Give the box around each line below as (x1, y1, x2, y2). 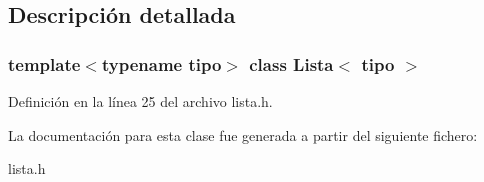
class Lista (249, 51, 334, 76)
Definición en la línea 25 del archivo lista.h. (8, 91, 273, 111)
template (8, 51, 81, 76)
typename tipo (101, 51, 222, 76)
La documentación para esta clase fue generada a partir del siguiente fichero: (8, 124, 478, 145)
